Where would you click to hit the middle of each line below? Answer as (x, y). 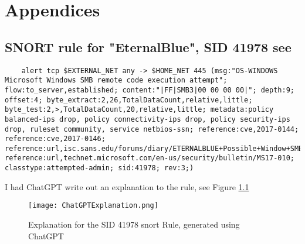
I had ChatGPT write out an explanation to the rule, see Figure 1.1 (127, 186)
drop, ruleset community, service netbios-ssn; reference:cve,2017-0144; (152, 129)
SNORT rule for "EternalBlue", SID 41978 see (148, 47)
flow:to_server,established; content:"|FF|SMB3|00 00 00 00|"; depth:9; (150, 90)
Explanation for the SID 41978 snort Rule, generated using (134, 224)
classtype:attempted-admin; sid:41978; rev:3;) (99, 168)
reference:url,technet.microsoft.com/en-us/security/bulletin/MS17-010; (150, 158)
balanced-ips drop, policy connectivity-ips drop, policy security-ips (148, 119)
